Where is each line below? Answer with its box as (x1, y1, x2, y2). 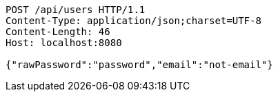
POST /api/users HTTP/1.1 (6, 4, 146, 15)
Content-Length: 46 (6, 26, 110, 37)
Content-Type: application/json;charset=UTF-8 (6, 15, 261, 26)
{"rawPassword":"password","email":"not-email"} (6, 59, 273, 70)
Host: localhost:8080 (6, 37, 122, 48)
